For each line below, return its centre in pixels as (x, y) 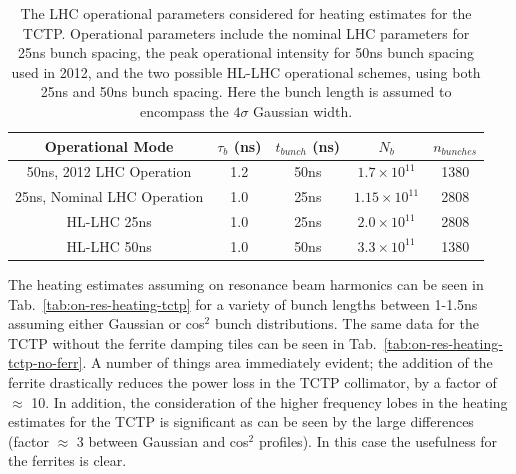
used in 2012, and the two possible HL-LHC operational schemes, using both (246, 71)
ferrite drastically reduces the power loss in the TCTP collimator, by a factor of (252, 382)
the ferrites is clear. (67, 460)
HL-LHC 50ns (109, 245)
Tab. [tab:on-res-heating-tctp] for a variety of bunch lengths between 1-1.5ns (243, 303)
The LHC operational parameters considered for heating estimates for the (246, 13)
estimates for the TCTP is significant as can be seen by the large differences (241, 421)
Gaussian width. (303, 110)
